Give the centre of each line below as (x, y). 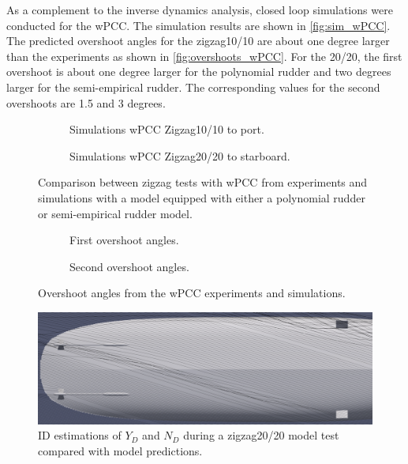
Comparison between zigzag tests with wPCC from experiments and (203, 182)
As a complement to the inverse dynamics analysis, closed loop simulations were (200, 9)
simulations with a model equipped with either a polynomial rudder (202, 197)
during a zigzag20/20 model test (261, 435)
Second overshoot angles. (129, 266)
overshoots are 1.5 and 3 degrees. (86, 102)
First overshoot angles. (124, 240)
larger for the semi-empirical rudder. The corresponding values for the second (193, 87)
